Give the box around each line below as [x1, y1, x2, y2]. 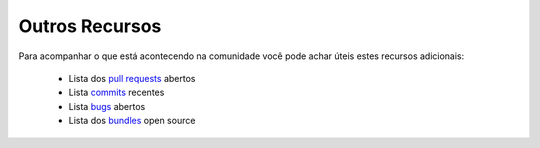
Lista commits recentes [68, 86, 165, 99]
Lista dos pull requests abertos [68, 72, 196, 84]
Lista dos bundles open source [68, 115, 196, 127]
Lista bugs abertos [68, 100, 146, 112]
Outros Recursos [18, 15, 162, 37]
